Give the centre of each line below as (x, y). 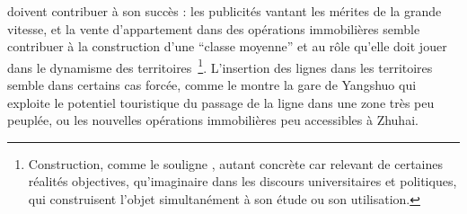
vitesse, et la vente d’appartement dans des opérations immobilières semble (214, 28)
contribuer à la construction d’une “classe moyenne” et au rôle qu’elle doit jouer (227, 46)
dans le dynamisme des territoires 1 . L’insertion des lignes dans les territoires (220, 66)
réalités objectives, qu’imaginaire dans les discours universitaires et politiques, (242, 181)
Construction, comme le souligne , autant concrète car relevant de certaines (235, 163)
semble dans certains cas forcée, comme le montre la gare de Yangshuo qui (212, 85)
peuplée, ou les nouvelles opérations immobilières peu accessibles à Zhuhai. (213, 120)
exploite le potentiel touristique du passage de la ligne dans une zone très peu (221, 102)
